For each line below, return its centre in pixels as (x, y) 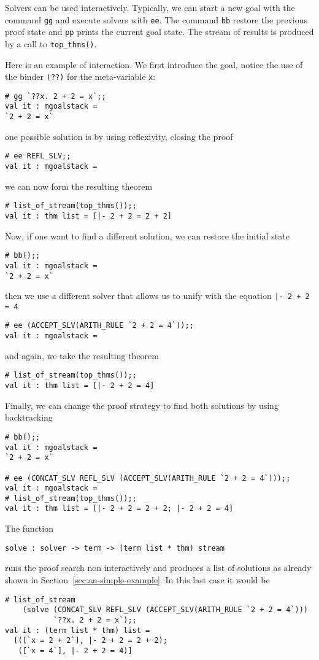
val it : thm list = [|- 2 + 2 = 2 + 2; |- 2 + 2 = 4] (119, 509)
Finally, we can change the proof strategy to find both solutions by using (142, 405)
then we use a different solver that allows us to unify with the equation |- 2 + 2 (157, 296)
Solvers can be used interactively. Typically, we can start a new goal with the (150, 7)
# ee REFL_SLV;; (38, 156)
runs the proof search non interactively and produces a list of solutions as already (158, 568)
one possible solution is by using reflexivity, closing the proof (119, 136)
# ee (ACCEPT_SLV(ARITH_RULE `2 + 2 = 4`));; (99, 326)
